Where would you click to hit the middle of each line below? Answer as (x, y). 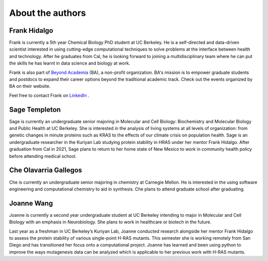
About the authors (48, 13)
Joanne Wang (31, 203)
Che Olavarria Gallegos (46, 170)
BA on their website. (30, 86)
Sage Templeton (35, 109)
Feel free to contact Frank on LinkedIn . (49, 95)
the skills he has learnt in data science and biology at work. (70, 63)
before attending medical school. (43, 156)
